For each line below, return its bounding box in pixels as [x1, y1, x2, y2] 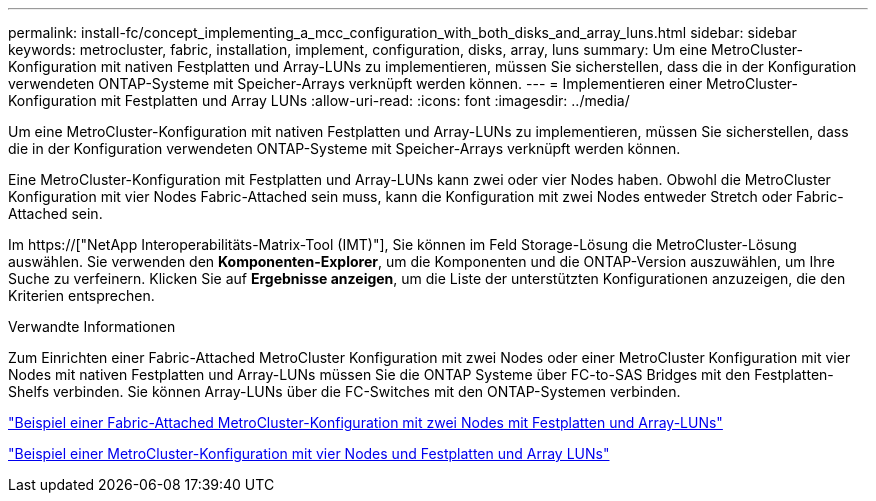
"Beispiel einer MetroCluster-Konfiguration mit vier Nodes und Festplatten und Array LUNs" [8, 445, 610, 462]
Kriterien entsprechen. [8, 287, 155, 304]
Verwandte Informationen [8, 318, 176, 335]
